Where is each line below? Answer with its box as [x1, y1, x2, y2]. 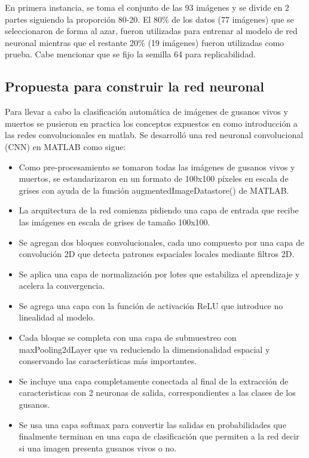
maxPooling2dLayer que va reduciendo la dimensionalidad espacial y [19, 343, 270, 355]
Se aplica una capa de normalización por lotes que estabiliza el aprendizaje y [19, 267, 300, 280]
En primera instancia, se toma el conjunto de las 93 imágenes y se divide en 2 [5, 1, 289, 13]
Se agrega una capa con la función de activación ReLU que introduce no [19, 299, 283, 312]
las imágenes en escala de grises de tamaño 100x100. [19, 215, 210, 228]
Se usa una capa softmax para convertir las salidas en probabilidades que [19, 418, 286, 430]
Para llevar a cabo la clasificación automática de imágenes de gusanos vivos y [5, 105, 288, 118]
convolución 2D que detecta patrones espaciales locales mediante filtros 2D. [19, 248, 295, 260]
